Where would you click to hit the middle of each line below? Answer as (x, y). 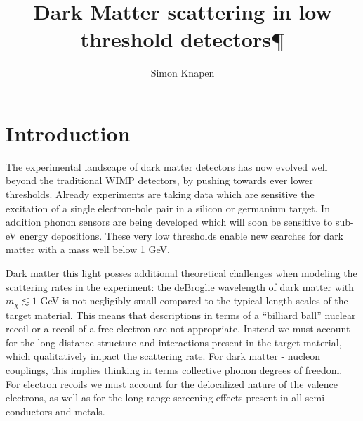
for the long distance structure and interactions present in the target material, (174, 342)
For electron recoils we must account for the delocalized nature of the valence (172, 383)
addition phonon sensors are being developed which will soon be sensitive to (169, 222)
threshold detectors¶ (183, 39)
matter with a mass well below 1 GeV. (88, 249)
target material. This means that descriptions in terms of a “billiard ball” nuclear (181, 315)
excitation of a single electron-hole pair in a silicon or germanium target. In (168, 208)
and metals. (80, 411)
